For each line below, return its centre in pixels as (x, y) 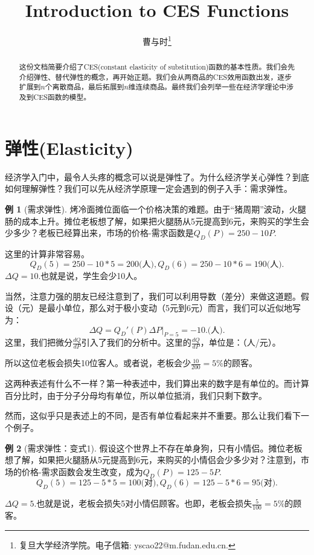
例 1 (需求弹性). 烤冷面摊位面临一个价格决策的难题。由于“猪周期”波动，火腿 (155, 209)
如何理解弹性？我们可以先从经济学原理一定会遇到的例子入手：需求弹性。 (149, 189)
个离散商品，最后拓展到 (85, 87)
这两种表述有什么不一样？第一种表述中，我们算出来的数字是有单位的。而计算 (157, 383)
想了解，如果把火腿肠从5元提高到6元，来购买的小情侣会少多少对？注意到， (153, 460)
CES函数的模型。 (62, 97)
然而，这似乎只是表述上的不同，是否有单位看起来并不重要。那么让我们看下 (153, 415)
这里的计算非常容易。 (47, 253)
